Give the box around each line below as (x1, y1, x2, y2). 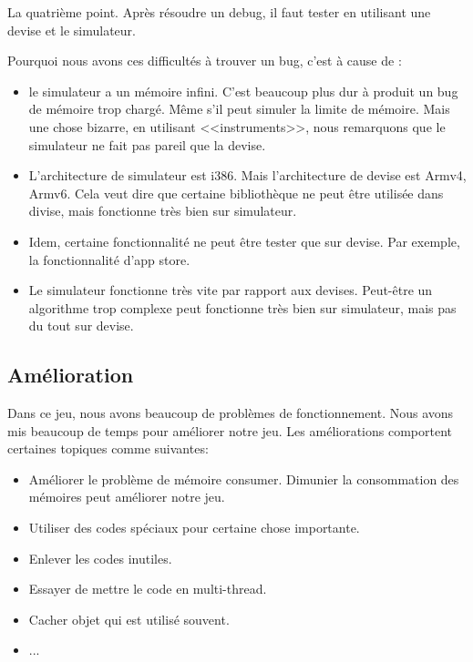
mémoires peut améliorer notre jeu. (28, 487, 225, 506)
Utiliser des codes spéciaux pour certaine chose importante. (28, 518, 360, 537)
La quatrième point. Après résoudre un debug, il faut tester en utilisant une (7, 3, 431, 21)
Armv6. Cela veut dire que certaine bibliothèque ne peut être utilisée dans (28, 183, 444, 202)
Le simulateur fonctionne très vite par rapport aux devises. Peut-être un (28, 280, 433, 300)
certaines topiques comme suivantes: (7, 439, 209, 458)
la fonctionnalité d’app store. (28, 250, 190, 269)
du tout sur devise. (28, 316, 134, 335)
